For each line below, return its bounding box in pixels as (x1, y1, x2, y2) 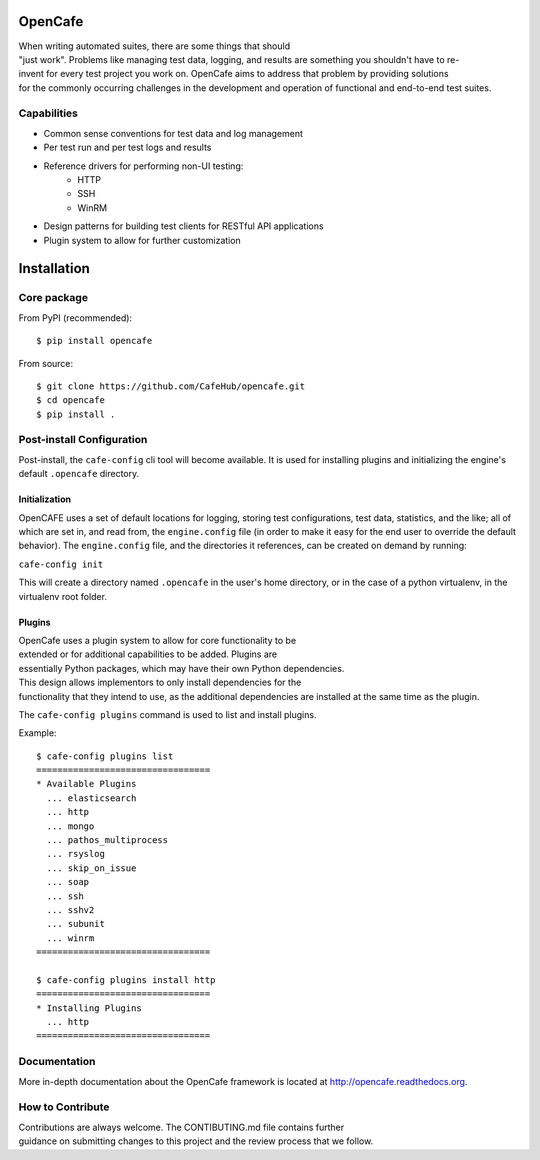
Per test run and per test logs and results (43, 141, 212, 154)
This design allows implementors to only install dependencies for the (18, 676, 302, 689)
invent (18, 68, 45, 80)
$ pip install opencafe (36, 335, 153, 347)
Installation (18, 260, 90, 277)
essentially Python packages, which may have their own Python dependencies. (18, 662, 345, 674)
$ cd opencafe (36, 395, 105, 406)
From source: (18, 357, 74, 369)
